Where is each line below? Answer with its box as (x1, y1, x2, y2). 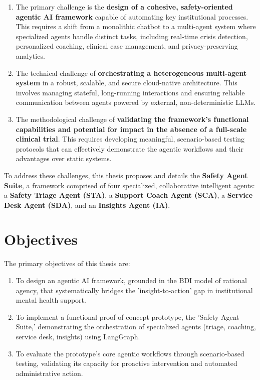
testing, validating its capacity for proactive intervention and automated (16, 358, 237, 368)
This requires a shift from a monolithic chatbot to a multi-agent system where (16, 21, 256, 32)
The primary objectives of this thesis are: (4, 258, 130, 269)
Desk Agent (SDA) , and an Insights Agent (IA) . (4, 199, 170, 210)
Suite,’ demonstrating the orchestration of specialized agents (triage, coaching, (16, 321, 256, 332)
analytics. (16, 50, 45, 61)
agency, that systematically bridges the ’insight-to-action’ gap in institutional (16, 285, 253, 295)
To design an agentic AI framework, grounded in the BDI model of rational (16, 275, 247, 285)
